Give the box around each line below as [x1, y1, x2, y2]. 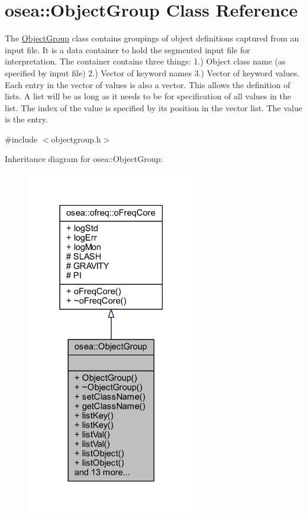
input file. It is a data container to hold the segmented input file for [5, 43, 250, 56]
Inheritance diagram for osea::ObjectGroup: [5, 153, 163, 165]
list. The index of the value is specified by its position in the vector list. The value [5, 101, 302, 114]
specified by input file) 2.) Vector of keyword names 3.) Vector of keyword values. [5, 66, 300, 79]
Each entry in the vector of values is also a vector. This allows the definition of [5, 78, 290, 90]
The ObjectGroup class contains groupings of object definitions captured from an [5, 32, 299, 44]
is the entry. [5, 113, 48, 125]
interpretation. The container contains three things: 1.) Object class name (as [5, 55, 286, 67]
